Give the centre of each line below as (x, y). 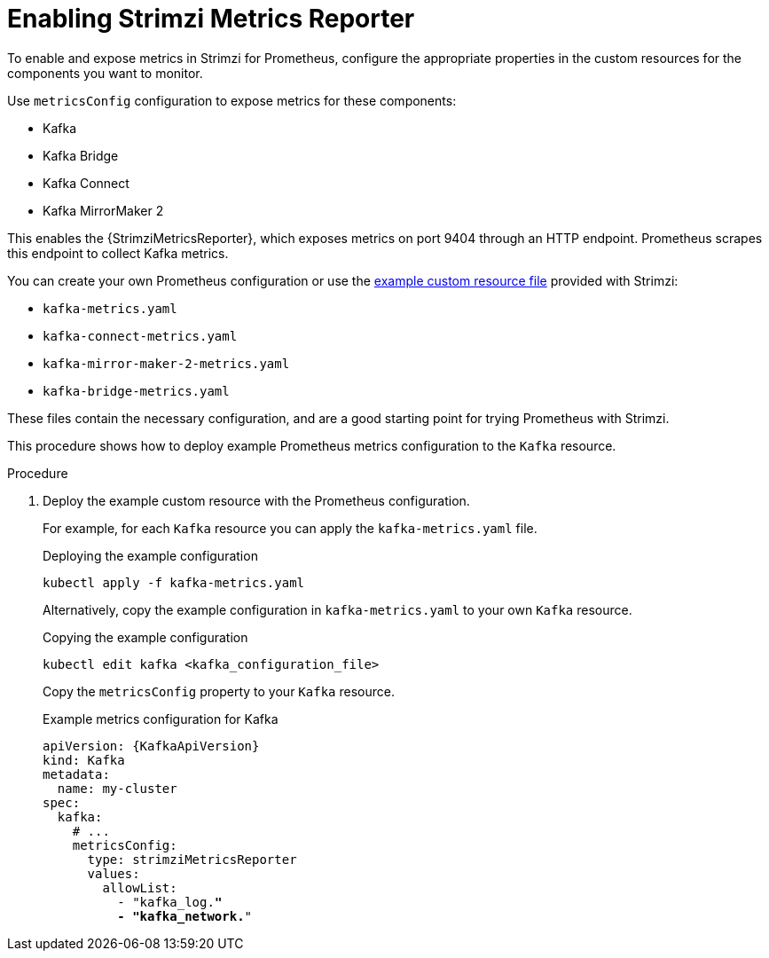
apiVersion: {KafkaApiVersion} (151, 746)
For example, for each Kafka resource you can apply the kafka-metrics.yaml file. (290, 528)
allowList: (140, 887)
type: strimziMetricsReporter (192, 859)
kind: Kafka (84, 760)
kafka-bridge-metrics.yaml (136, 391)
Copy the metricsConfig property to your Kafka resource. (219, 691)
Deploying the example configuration (150, 555)
